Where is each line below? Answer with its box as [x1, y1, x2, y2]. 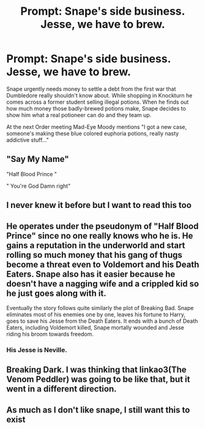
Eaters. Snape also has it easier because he [6, 269, 176, 279]
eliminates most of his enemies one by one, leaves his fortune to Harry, [6, 311, 185, 318]
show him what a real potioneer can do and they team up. [6, 111, 152, 118]
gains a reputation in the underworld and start [6, 240, 185, 250]
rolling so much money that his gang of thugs [6, 250, 182, 260]
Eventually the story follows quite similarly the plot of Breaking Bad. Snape [6, 304, 194, 311]
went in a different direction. [6, 384, 117, 394]
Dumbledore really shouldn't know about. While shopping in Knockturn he [6, 91, 193, 99]
